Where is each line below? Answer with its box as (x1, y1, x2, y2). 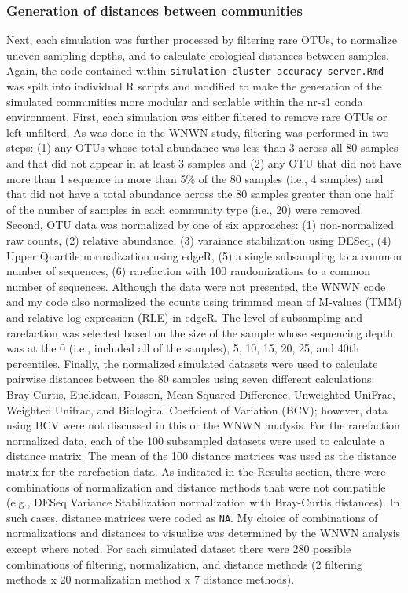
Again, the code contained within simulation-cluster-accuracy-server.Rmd (6, 62, 384, 79)
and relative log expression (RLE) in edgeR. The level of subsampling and (6, 308, 363, 325)
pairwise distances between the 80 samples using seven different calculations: (6, 370, 375, 387)
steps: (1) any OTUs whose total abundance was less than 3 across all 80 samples (6, 139, 399, 156)
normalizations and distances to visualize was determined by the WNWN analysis (6, 525, 401, 541)
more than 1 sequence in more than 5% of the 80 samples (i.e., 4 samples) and (6, 170, 384, 186)
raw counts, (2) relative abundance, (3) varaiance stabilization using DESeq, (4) (6, 232, 391, 248)
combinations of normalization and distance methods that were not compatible (6, 478, 386, 495)
